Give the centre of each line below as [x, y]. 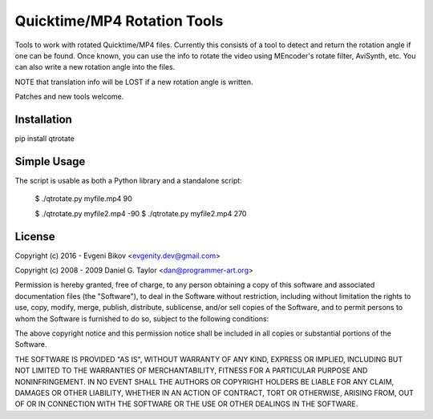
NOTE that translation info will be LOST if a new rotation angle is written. [134, 82]
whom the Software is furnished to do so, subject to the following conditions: [142, 318]
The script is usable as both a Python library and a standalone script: [128, 180]
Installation [43, 119]
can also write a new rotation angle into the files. [95, 67]
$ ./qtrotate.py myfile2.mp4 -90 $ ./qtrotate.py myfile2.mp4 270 [141, 213]
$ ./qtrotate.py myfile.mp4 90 [83, 199]
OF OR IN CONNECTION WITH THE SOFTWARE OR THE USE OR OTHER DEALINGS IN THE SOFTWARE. [186, 404]
